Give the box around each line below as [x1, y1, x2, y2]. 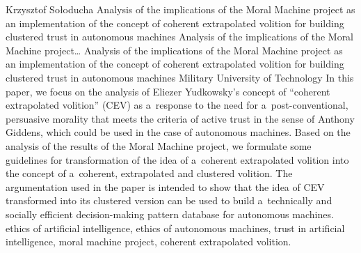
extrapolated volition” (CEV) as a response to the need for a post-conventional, [6, 98, 348, 112]
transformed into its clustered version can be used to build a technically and [6, 193, 332, 208]
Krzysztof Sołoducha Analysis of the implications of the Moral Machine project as [6, 2, 355, 16]
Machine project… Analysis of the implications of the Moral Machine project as [6, 43, 343, 57]
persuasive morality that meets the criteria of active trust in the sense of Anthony [6, 111, 355, 125]
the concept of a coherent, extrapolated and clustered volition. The [6, 166, 293, 181]
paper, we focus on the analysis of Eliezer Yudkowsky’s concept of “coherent [6, 84, 330, 98]
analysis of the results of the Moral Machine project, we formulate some [6, 138, 312, 153]
